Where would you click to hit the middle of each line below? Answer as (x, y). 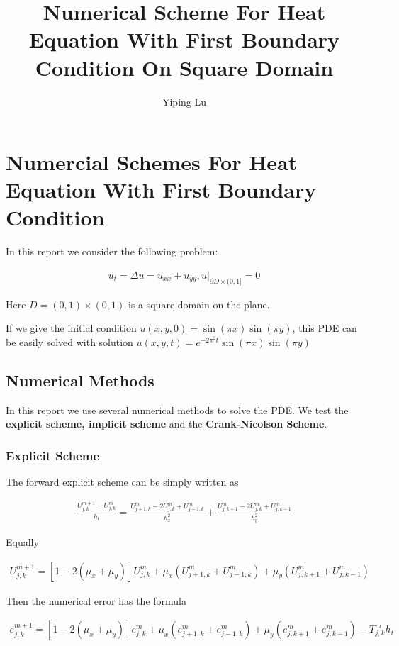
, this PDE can (325, 328)
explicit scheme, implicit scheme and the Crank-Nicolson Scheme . (167, 424)
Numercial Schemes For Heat (152, 162)
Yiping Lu (184, 101)
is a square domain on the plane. (199, 304)
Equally (22, 542)
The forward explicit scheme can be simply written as (122, 482)
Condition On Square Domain (184, 67)
